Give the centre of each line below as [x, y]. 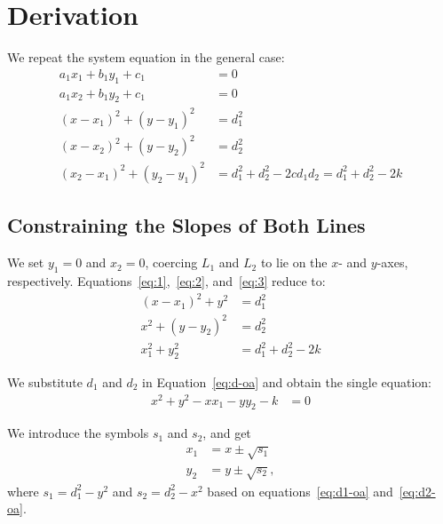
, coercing [171, 262]
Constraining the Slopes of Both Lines [186, 225]
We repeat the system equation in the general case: [146, 57]
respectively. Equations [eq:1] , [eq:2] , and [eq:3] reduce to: [166, 280]
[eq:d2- [417, 491]
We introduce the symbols [78, 433]
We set [26, 262]
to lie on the [294, 262]
